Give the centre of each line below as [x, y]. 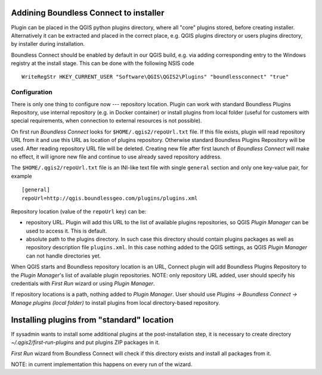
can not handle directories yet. [64, 256]
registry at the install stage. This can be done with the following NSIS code [103, 63]
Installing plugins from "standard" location [92, 320]
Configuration [32, 92]
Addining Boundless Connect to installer [88, 13]
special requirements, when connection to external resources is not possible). [106, 121]
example [21, 176]
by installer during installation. [48, 44]
